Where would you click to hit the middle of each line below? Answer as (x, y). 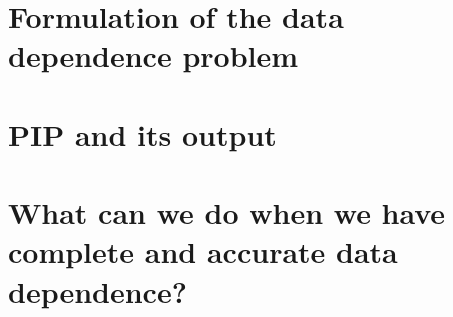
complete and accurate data (203, 251)
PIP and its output (142, 133)
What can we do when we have (227, 212)
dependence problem (153, 55)
